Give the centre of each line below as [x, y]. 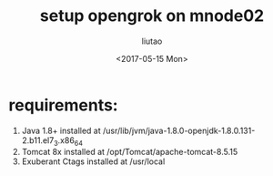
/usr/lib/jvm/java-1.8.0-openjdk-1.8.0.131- [179, 130]
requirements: [64, 105]
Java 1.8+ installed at [61, 130]
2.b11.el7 [38, 140]
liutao [152, 41]
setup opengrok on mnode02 [152, 16]
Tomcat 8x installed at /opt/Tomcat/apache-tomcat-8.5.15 [130, 152]
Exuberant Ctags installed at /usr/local [93, 161]
